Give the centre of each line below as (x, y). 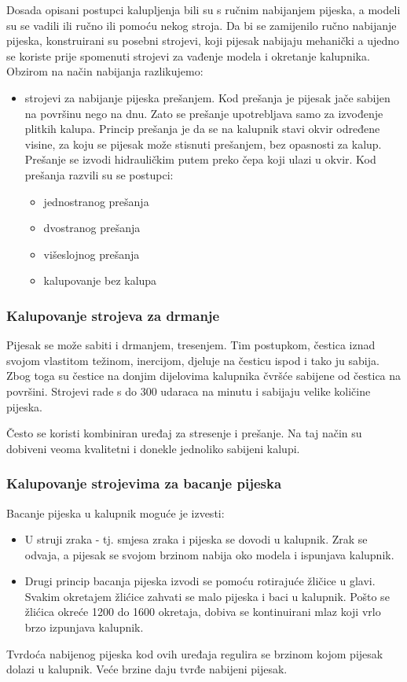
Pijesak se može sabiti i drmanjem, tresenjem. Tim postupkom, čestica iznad (191, 345)
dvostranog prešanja (92, 228)
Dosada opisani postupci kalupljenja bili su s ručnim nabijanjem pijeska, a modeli (203, 9)
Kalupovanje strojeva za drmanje (113, 315)
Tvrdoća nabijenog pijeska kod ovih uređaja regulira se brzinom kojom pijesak (195, 653)
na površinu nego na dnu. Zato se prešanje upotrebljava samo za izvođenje (204, 113)
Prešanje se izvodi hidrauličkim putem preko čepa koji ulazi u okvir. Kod (200, 159)
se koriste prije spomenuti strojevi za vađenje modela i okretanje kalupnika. (188, 55)
